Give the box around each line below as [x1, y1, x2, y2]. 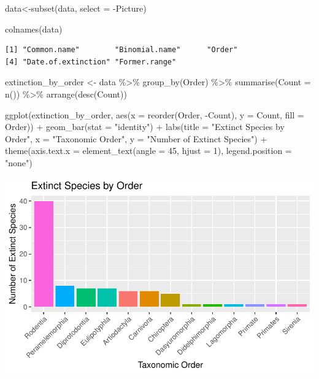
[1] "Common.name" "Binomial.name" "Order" [5, 45, 238, 55]
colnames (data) [5, 22, 63, 35]
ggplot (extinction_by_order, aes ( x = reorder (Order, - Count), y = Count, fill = [5, 108, 304, 121]
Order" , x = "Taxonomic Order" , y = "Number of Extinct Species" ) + [5, 132, 267, 145]
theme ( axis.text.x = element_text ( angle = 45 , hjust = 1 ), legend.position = [5, 144, 292, 157]
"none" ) [5, 156, 33, 169]
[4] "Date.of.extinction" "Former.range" [5, 57, 177, 66]
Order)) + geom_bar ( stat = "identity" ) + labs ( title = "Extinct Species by [5, 120, 285, 133]
